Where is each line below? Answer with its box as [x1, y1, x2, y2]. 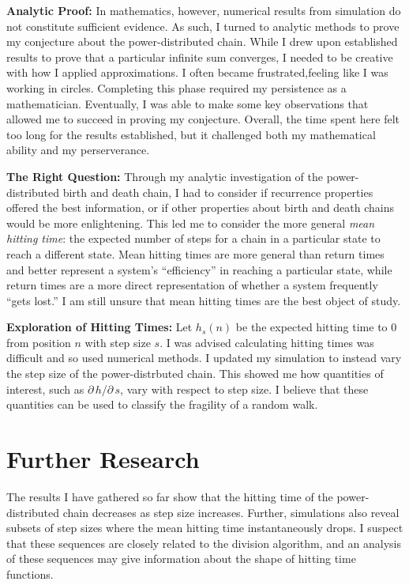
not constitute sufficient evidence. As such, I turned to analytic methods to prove [6, 17, 400, 34]
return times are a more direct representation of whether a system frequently [6, 277, 378, 293]
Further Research [6, 443, 200, 475]
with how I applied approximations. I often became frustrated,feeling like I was [6, 64, 388, 81]
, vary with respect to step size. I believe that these [120, 380, 369, 397]
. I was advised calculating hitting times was [159, 334, 374, 350]
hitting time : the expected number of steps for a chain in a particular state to [6, 230, 381, 247]
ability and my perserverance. [6, 142, 150, 158]
